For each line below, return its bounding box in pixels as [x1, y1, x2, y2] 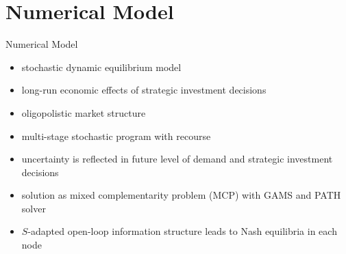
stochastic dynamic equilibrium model [21, 59, 182, 74]
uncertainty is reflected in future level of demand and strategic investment [21, 152, 333, 166]
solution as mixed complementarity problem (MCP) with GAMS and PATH [21, 188, 341, 202]
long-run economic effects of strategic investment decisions [21, 83, 267, 97]
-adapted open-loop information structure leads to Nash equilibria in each [27, 224, 337, 238]
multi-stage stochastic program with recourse [21, 128, 211, 143]
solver [21, 201, 46, 215]
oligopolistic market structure [21, 105, 146, 119]
